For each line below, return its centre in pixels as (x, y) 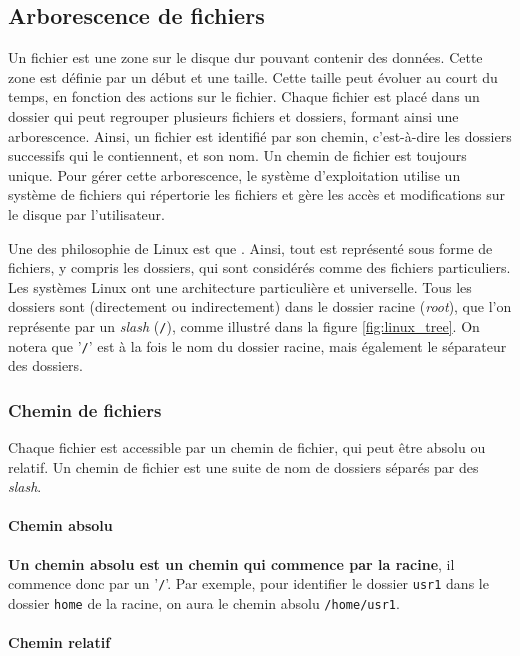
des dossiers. (45, 365)
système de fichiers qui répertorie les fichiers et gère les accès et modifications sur (257, 194)
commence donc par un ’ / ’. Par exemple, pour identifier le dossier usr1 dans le (248, 583)
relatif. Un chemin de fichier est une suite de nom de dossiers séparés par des (243, 466)
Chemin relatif (59, 642)
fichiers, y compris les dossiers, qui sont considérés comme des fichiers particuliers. (259, 267)
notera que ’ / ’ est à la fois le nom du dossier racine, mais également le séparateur (257, 345)
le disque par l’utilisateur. (86, 213)
